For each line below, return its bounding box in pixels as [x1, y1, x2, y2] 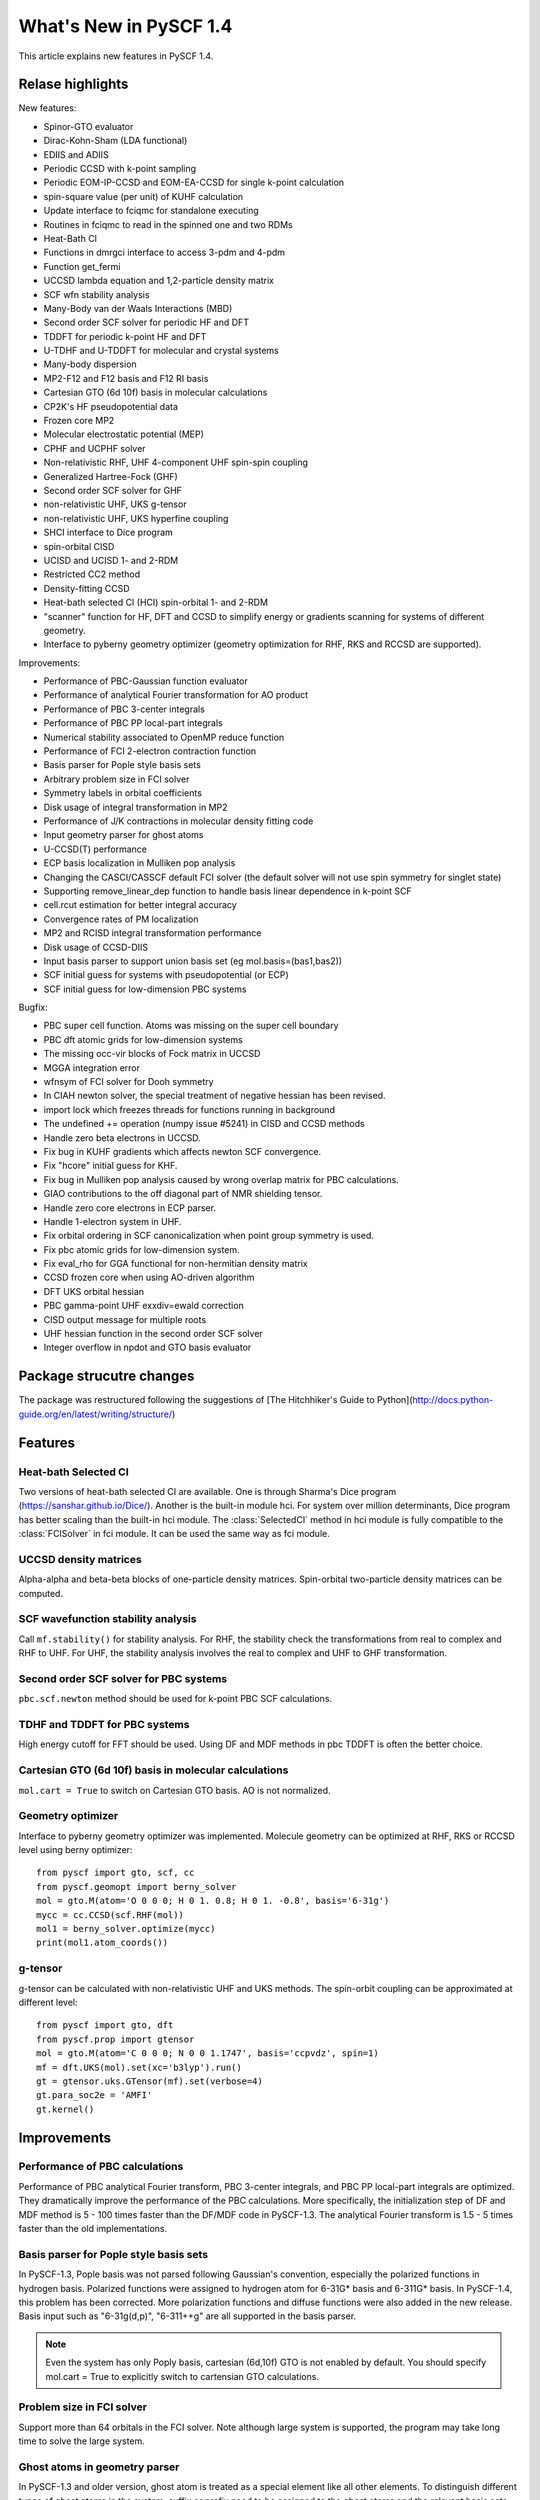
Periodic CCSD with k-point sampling [43, 163, 197, 175]
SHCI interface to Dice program [43, 526, 174, 539]
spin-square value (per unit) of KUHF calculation [43, 190, 244, 202]
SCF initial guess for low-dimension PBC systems [43, 983, 247, 995]
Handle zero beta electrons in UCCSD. [43, 1131, 202, 1144]
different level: [18, 1996, 78, 2008]
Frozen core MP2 [43, 415, 115, 427]
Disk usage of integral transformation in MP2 [43, 801, 228, 813]
